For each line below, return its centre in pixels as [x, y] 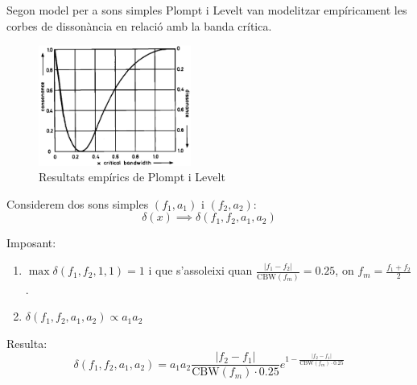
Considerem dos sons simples [78, 203]
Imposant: [31, 243]
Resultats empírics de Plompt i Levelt [132, 177]
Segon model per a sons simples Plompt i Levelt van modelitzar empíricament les [207, 10]
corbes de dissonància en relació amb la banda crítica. [139, 25]
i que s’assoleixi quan [200, 270]
